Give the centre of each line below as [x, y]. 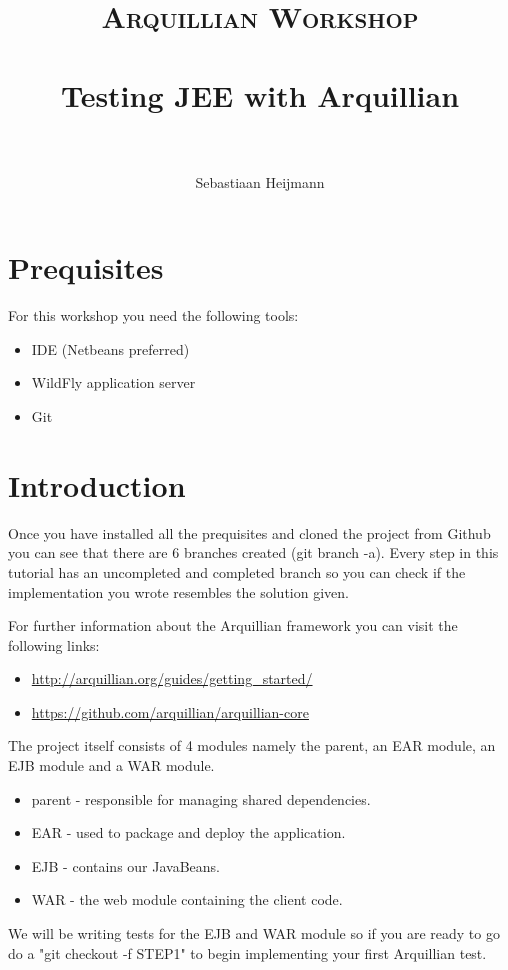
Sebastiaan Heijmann [260, 181]
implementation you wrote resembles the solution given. [178, 591]
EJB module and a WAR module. [111, 765]
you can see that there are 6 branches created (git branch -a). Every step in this [253, 552]
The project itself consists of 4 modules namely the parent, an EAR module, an [252, 745]
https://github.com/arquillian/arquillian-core [170, 711]
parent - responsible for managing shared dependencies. [201, 798]
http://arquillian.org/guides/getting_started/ [172, 678]
